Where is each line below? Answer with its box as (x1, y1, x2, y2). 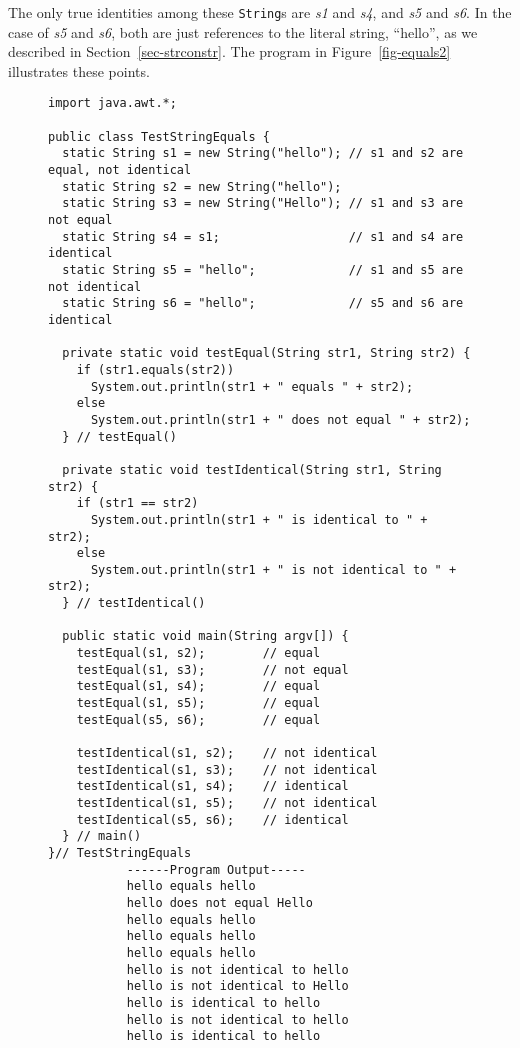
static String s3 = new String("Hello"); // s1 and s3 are (62, 196, 464, 211)
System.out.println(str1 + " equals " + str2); (90, 379, 414, 394)
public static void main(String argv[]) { (62, 629, 349, 644)
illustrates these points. (8, 60, 150, 81)
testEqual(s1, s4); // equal (76, 679, 321, 694)
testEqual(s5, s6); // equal (76, 712, 321, 727)
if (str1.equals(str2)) (76, 362, 235, 377)
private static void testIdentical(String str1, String (62, 462, 442, 477)
